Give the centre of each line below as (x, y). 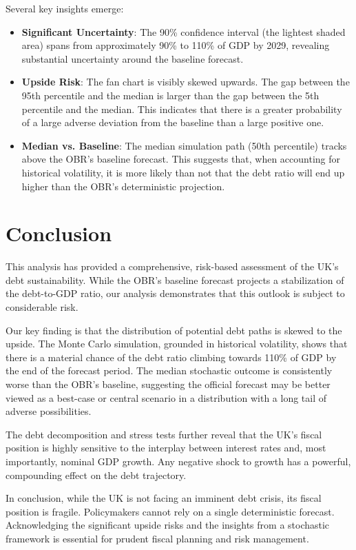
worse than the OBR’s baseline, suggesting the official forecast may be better (168, 384)
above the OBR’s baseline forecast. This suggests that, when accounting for (181, 159)
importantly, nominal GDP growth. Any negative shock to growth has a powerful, (178, 461)
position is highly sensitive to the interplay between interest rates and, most (166, 448)
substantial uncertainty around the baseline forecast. (133, 58)
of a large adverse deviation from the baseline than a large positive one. (173, 122)
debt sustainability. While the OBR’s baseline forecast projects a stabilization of (175, 279)
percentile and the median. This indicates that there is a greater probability (182, 109)
